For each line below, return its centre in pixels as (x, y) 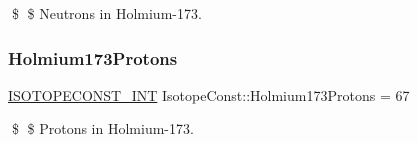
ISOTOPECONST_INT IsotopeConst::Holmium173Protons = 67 (209, 94)
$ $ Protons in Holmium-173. (102, 128)
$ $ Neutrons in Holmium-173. (106, 13)
